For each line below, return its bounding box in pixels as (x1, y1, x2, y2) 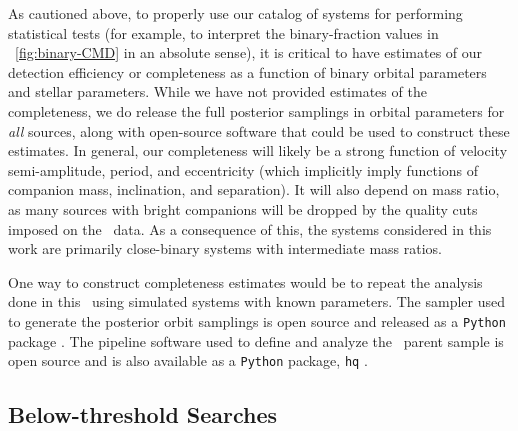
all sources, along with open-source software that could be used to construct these (8, 120, 510, 141)
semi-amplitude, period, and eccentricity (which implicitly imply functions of (8, 159, 479, 180)
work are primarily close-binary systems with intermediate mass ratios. (8, 238, 442, 259)
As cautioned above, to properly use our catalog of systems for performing (8, 3, 463, 23)
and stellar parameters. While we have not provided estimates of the (8, 81, 427, 102)
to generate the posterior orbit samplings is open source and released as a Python (8, 310, 506, 331)
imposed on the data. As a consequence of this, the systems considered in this (8, 218, 492, 239)
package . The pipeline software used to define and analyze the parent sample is (8, 330, 504, 351)
